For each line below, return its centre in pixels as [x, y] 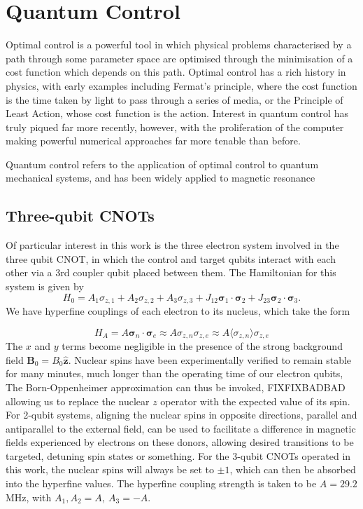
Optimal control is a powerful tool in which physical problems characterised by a [179, 45]
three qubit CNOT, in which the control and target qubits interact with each [171, 258]
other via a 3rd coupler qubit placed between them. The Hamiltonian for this [171, 272]
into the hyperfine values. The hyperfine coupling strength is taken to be [161, 483]
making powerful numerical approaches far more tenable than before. [153, 141]
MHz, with [29, 497]
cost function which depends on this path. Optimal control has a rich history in [176, 72]
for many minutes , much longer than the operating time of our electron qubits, [175, 373]
